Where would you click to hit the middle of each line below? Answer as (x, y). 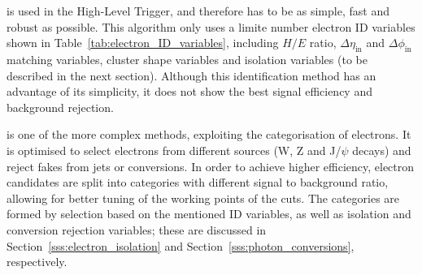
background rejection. (60, 107)
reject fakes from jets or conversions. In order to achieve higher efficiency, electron (211, 166)
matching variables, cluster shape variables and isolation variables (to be (187, 59)
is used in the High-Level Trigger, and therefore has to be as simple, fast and (198, 11)
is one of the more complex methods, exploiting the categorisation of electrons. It (209, 134)
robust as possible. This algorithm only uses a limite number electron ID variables (211, 26)
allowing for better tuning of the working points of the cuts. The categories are (203, 198)
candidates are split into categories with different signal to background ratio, (198, 182)
